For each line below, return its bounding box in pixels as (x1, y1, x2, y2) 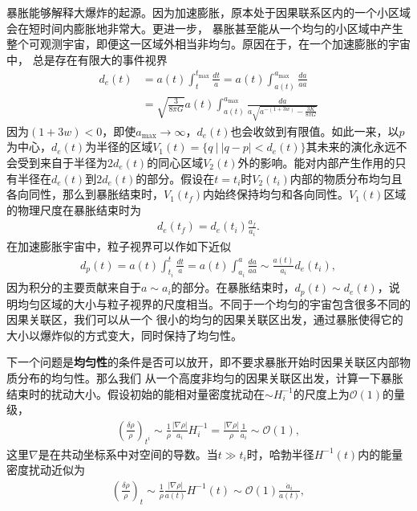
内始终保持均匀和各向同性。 (202, 186, 349, 202)
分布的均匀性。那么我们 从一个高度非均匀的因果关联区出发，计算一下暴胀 (17, 369, 403, 386)
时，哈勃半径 (246, 445, 314, 462)
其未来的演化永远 (306, 138, 396, 155)
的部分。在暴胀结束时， (171, 279, 295, 296)
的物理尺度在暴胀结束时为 (6, 201, 141, 218)
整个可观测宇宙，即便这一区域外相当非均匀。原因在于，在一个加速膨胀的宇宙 (6, 35, 411, 52)
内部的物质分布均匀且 (289, 170, 403, 186)
